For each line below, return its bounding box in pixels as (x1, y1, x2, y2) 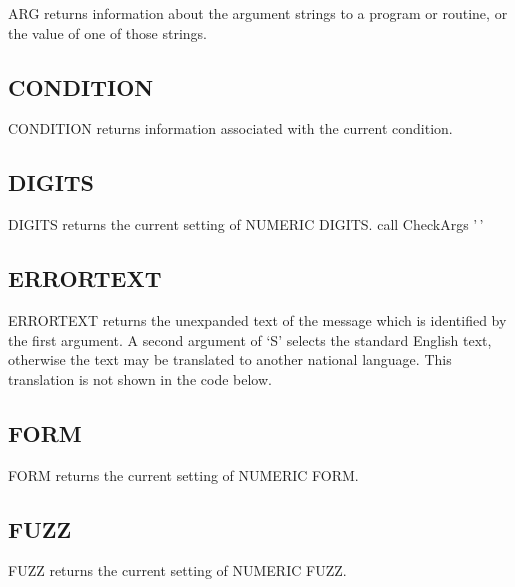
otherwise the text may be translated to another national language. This (8, 349, 452, 370)
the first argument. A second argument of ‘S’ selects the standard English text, (8, 329, 492, 350)
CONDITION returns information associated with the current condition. (8, 118, 453, 139)
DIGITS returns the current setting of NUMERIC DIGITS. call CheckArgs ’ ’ (8, 214, 484, 235)
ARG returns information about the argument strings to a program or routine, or (8, 3, 508, 23)
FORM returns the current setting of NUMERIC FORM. (8, 464, 359, 485)
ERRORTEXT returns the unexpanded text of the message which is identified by (8, 309, 507, 330)
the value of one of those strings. (8, 22, 207, 43)
